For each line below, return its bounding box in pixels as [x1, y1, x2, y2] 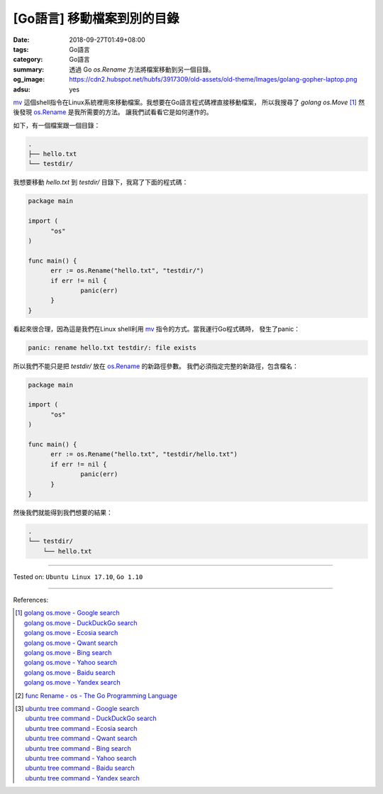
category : [13, 55, 43, 64]
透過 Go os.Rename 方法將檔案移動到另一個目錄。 [69, 65, 216, 74]
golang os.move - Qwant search [23, 639, 118, 647]
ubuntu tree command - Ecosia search [25, 724, 138, 732]
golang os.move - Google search [23, 609, 120, 617]
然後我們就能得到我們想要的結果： [13, 508, 113, 517]
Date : [13, 35, 30, 44]
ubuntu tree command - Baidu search [25, 763, 135, 773]
